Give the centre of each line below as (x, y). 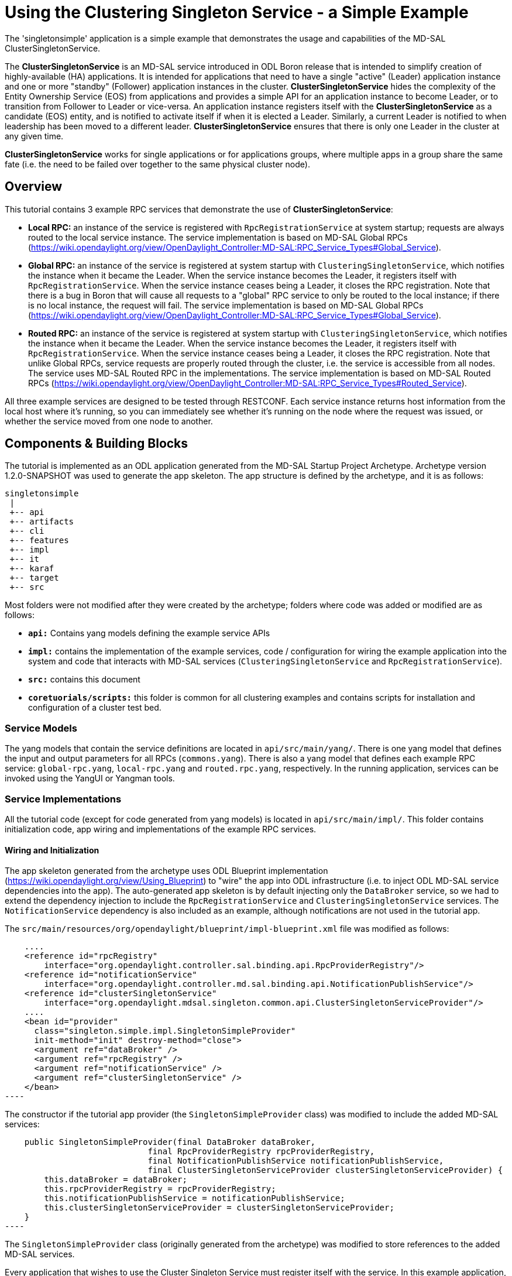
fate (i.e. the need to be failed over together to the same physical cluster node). (157, 164)
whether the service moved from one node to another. (109, 421)
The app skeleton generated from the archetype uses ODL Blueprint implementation (166, 871)
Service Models (41, 728)
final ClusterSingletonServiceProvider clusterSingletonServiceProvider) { (325, 1170)
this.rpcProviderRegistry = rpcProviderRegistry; (160, 1189)
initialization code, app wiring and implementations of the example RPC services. (161, 829)
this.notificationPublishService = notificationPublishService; (195, 1198)
